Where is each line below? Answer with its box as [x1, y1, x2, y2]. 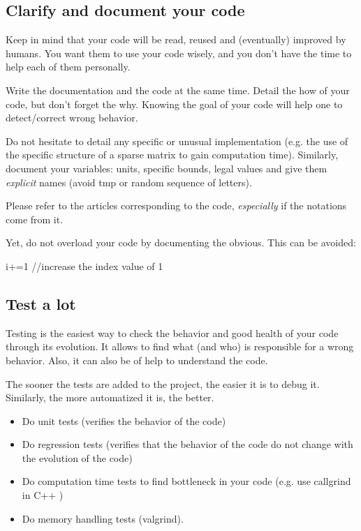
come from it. [6, 211, 64, 226]
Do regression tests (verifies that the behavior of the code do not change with [22, 437, 353, 451]
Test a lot [6, 292, 76, 314]
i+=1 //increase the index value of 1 [6, 258, 163, 273]
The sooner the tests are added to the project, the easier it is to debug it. [6, 376, 320, 391]
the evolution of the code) [22, 450, 133, 465]
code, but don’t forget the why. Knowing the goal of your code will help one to [6, 96, 343, 111]
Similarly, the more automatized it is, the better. [6, 390, 214, 405]
